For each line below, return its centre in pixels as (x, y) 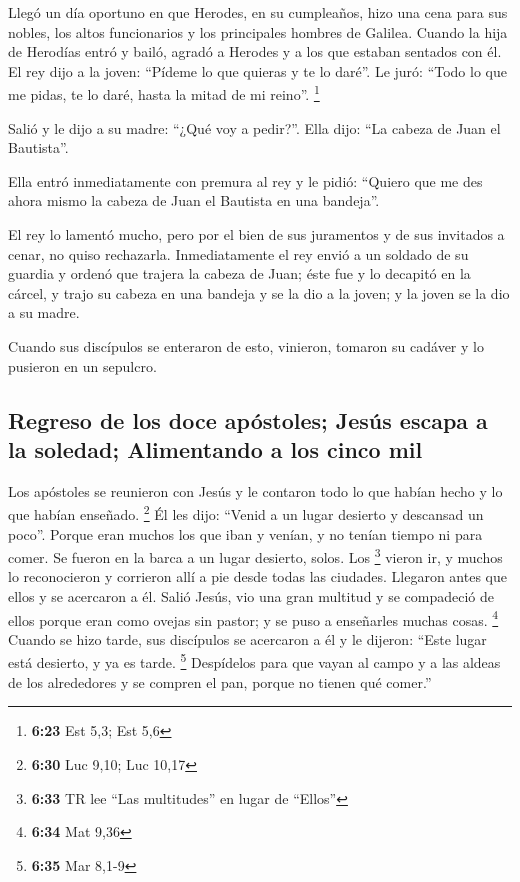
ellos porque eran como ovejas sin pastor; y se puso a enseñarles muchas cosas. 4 (253, 618)
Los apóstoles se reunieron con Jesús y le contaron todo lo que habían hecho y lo (255, 490)
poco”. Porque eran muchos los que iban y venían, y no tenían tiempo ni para (245, 533)
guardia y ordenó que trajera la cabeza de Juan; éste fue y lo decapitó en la (239, 273)
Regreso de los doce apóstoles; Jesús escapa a (248, 419)
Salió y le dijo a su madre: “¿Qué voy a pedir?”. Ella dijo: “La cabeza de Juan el (254, 127)
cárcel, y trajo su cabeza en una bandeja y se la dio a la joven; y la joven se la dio (259, 292)
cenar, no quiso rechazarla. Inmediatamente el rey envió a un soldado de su (238, 253)
